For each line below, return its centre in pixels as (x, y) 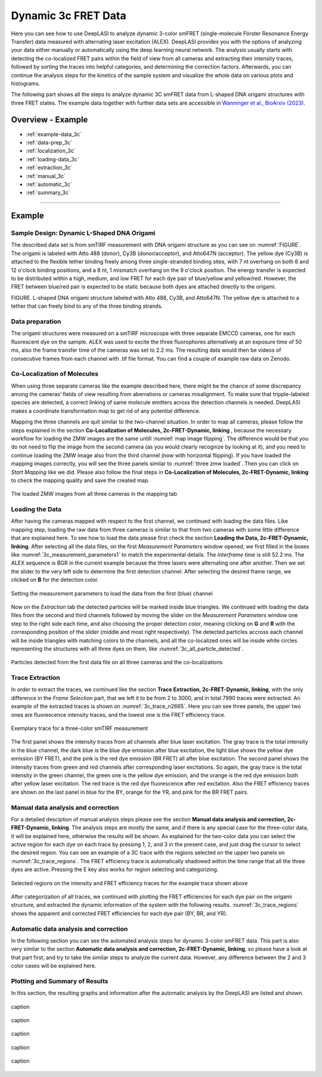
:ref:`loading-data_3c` (52, 159)
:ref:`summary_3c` (48, 193)
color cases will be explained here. (54, 966)
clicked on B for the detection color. (55, 580)
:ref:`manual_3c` (46, 176)
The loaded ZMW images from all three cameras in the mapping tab (94, 494)
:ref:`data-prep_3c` (49, 142)
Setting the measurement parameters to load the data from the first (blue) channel (112, 593)
